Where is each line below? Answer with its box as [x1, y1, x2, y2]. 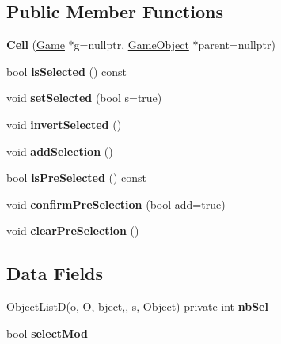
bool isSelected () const [6, 62, 127, 79]
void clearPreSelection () [6, 222, 139, 239]
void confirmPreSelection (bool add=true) [6, 195, 226, 212]
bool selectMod [6, 324, 88, 341]
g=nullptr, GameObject [74, 36, 189, 53]
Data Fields [6, 261, 104, 285]
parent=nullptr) [198, 36, 275, 53]
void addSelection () [6, 142, 113, 159]
